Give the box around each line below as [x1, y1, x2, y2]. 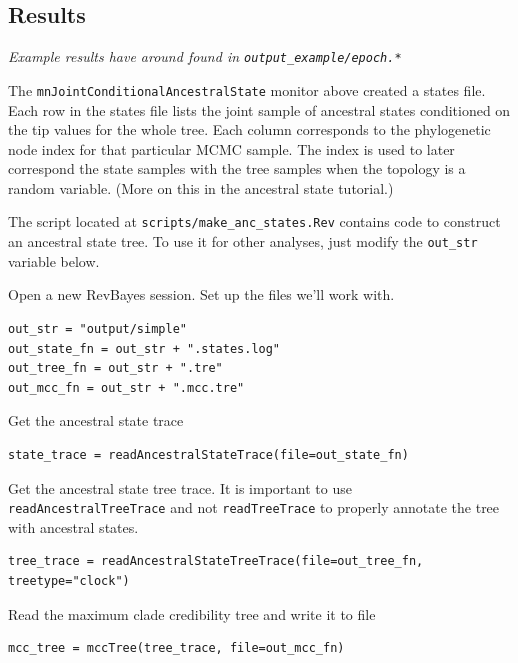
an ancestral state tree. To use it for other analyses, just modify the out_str [8, 231, 478, 252]
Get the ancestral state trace [8, 410, 184, 431]
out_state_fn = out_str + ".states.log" [8, 341, 281, 356]
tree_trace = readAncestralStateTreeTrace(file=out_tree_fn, [8, 554, 424, 569]
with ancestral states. [8, 516, 139, 537]
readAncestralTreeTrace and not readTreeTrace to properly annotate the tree [8, 497, 500, 518]
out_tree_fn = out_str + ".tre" [8, 361, 223, 376]
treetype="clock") [8, 573, 130, 588]
